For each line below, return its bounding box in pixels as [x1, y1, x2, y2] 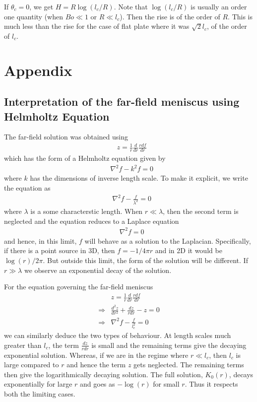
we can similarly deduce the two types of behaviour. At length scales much [4, 330, 231, 340]
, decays [229, 369, 254, 379]
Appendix [4, 60, 72, 80]
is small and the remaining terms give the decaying [91, 339, 247, 350]
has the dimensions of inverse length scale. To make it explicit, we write [30, 173, 248, 183]
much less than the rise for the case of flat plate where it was [4, 21, 190, 31]
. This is [228, 11, 253, 21]
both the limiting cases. [4, 388, 75, 399]
